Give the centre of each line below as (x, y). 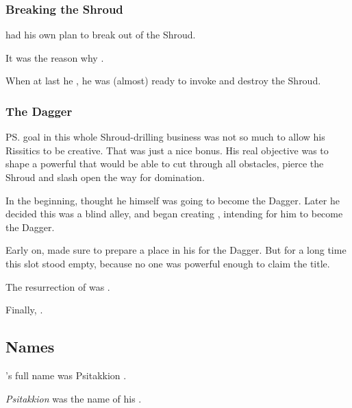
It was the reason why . (55, 57)
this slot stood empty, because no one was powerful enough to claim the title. (168, 263)
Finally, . (24, 310)
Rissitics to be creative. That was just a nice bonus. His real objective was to (167, 150)
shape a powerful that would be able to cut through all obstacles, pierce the (165, 164)
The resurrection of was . (58, 286)
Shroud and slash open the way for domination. (105, 177)
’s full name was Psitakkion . (66, 375)
